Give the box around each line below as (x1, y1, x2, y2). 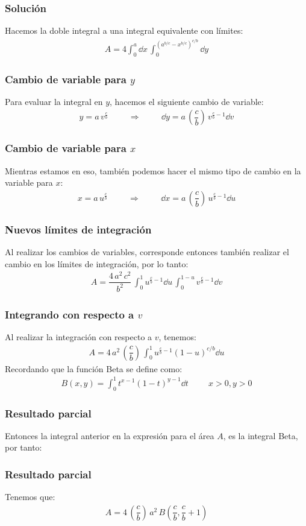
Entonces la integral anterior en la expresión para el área (5, 429, 214, 442)
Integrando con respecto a (5, 306, 134, 322)
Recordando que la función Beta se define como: (5, 362, 183, 375)
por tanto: (5, 441, 42, 454)
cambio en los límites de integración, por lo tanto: (5, 257, 189, 270)
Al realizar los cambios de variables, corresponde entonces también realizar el (5, 246, 289, 258)
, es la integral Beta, (223, 429, 298, 442)
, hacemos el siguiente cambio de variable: (110, 95, 264, 107)
